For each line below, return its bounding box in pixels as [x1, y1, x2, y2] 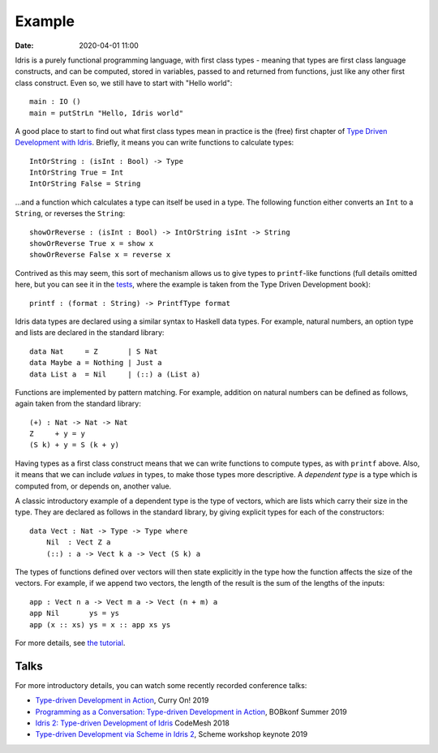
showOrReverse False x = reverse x [29, 250, 171, 260]
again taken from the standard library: [15, 398, 141, 409]
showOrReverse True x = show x [29, 239, 154, 248]
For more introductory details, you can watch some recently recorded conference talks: [15, 680, 307, 690]
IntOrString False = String [29, 179, 141, 188]
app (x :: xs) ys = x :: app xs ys [29, 620, 171, 629]
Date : [15, 41, 34, 50]
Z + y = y [29, 429, 85, 438]
